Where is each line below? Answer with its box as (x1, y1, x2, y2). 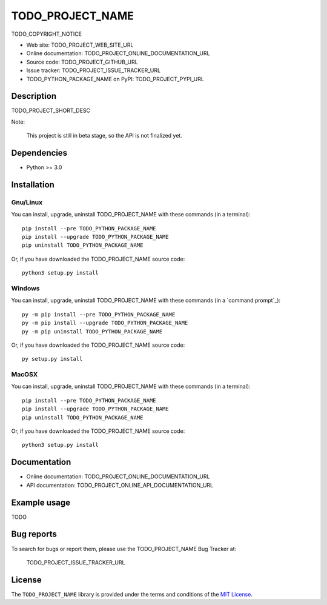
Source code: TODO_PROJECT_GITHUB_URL (26, 58, 139, 65)
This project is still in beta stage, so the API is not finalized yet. (26, 132, 183, 139)
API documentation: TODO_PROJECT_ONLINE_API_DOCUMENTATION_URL (26, 481, 214, 489)
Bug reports (11, 529, 58, 540)
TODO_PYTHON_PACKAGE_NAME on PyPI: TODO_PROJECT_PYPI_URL (26, 75, 204, 82)
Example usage (11, 497, 71, 507)
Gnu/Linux (11, 198, 42, 206)
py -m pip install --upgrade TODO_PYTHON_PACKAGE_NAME (22, 319, 188, 327)
